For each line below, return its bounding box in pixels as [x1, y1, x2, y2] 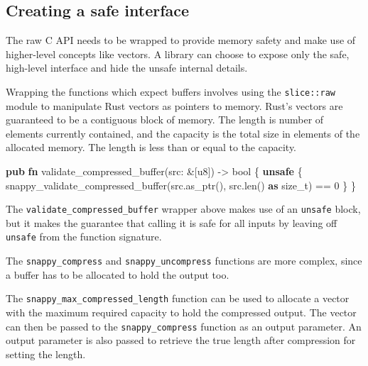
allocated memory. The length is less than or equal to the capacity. [6, 140, 297, 155]
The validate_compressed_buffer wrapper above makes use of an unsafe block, [6, 201, 361, 216]
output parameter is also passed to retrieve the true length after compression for [6, 333, 356, 348]
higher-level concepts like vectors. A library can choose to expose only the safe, [6, 46, 350, 61]
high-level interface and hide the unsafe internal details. [6, 60, 248, 75]
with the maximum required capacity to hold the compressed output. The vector [6, 305, 357, 320]
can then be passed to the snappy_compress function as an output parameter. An [6, 318, 362, 333]
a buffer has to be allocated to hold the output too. [6, 267, 229, 282]
